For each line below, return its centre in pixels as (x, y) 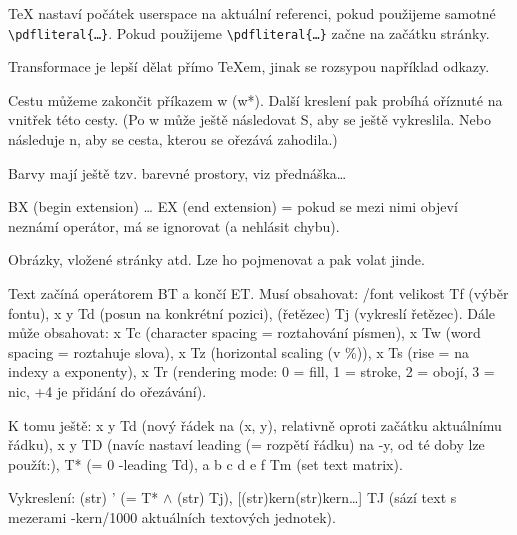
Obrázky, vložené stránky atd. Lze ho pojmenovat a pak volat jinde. (216, 259)
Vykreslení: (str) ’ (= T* (83, 497)
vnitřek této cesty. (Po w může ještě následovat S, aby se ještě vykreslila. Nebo (249, 119)
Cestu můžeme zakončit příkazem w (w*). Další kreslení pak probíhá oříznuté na (255, 99)
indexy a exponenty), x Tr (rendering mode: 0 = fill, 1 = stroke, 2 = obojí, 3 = (251, 371)
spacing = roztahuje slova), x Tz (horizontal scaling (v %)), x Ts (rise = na (238, 351)
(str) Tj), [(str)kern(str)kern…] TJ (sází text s (317, 497)
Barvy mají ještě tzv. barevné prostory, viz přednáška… (177, 172)
